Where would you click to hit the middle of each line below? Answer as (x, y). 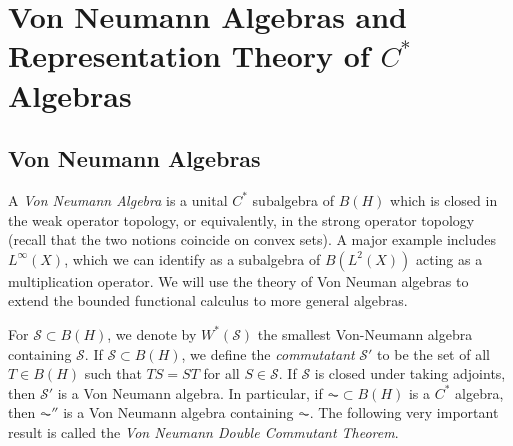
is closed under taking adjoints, (410, 373)
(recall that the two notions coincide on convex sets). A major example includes (252, 239)
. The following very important (404, 412)
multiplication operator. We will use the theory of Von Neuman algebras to (238, 280)
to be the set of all (433, 353)
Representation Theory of (189, 55)
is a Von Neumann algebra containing (178, 412)
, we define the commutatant (268, 353)
